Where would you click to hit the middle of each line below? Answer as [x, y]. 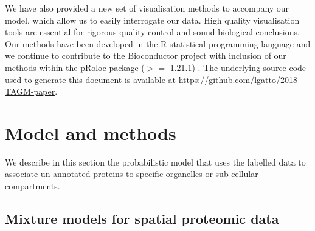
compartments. [33, 186]
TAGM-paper [30, 91]
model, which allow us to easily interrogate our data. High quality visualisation [152, 20]
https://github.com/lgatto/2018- [239, 79]
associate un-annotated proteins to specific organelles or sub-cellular [132, 174]
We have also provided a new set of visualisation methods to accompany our [147, 8]
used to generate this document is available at [91, 79]
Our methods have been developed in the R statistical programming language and [158, 43]
